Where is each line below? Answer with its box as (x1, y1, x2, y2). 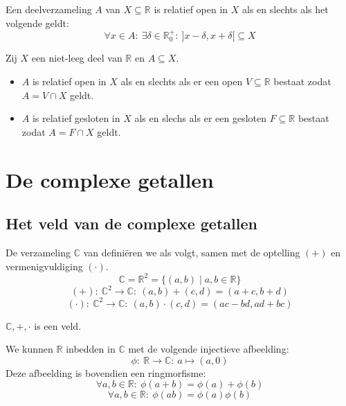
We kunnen (6, 342, 53, 356)
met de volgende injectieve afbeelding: (128, 342, 289, 356)
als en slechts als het (242, 2, 329, 16)
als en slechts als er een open (120, 74, 243, 89)
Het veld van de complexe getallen (6, 213, 257, 234)
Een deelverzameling (6, 2, 92, 16)
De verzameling (6, 245, 71, 259)
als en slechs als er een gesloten (134, 111, 266, 125)
